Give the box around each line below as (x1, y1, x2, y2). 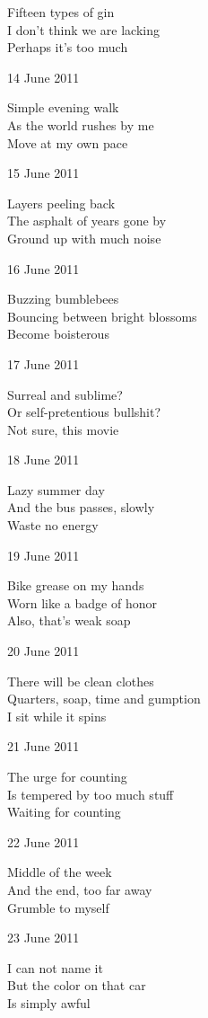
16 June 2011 (7, 259, 80, 278)
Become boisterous (7, 324, 109, 343)
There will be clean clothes (7, 671, 154, 690)
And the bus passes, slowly (7, 498, 155, 517)
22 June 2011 (7, 832, 80, 851)
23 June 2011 (7, 928, 80, 947)
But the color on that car (7, 976, 146, 995)
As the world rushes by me (7, 115, 154, 134)
